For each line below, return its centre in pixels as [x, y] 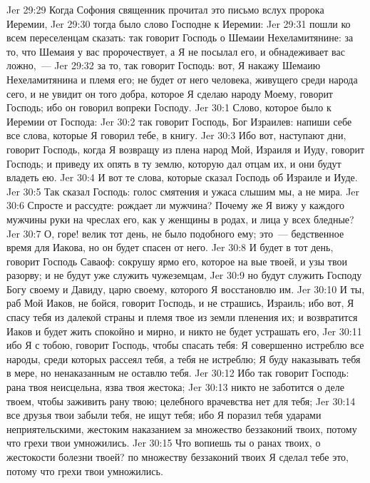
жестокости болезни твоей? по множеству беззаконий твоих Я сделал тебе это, [178, 457]
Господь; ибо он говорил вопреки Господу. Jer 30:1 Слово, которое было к [169, 107]
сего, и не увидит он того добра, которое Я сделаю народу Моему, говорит [170, 93]
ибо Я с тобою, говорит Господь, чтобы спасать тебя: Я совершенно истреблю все [185, 345]
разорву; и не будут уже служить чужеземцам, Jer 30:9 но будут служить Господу [184, 275]
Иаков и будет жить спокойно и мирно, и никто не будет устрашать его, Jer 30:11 [184, 331]
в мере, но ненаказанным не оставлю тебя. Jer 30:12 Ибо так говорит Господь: [178, 373]
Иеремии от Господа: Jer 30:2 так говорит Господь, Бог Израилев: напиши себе [179, 121]
